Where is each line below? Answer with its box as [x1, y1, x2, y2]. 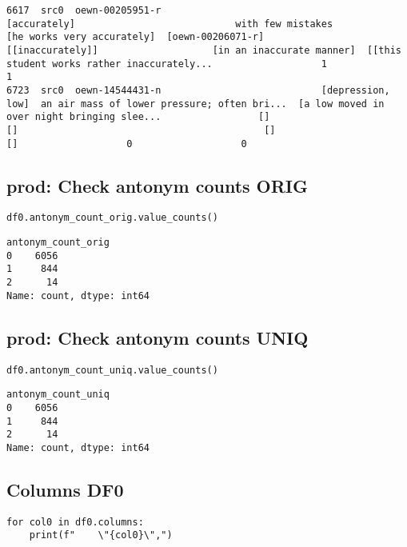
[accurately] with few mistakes [6, 18, 333, 30]
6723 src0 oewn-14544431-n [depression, [6, 84, 390, 96]
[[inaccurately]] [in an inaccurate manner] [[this [6, 44, 401, 56]
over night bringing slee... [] [6, 111, 270, 123]
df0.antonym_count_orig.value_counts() [6, 212, 218, 224]
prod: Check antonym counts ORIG [6, 173, 309, 198]
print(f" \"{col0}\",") [29, 529, 173, 541]
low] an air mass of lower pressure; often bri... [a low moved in [6, 98, 385, 110]
